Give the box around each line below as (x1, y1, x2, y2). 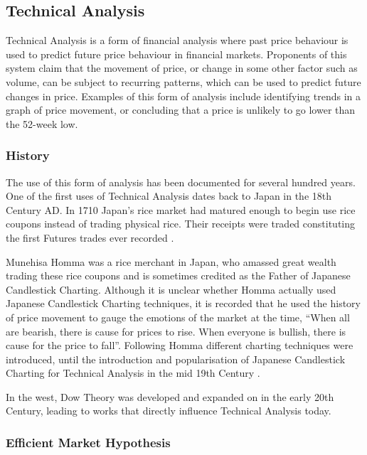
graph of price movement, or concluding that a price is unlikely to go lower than (6, 102, 356, 117)
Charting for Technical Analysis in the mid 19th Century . (6, 365, 260, 380)
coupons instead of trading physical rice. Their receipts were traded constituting (6, 216, 356, 231)
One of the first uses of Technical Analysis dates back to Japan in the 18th (6, 188, 332, 203)
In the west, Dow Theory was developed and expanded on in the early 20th (6, 389, 334, 404)
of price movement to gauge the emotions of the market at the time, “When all (6, 309, 350, 324)
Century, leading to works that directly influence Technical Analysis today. (6, 403, 331, 418)
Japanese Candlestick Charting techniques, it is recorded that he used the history (6, 296, 361, 311)
